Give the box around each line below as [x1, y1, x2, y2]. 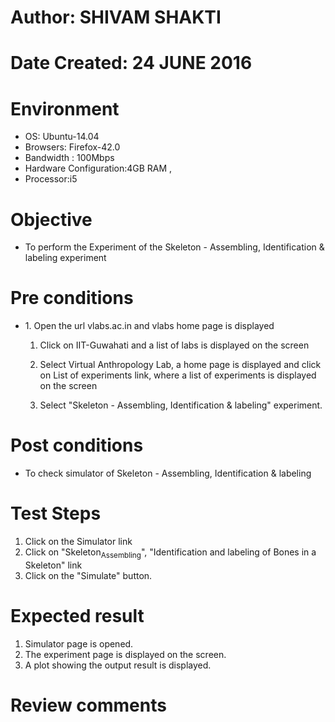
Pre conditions [10, 287, 134, 310]
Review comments [10, 694, 167, 716]
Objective [10, 208, 93, 231]
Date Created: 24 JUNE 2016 [10, 52, 253, 75]
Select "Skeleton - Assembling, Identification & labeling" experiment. [39, 399, 323, 411]
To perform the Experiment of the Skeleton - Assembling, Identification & [24, 241, 325, 253]
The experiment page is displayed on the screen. [24, 648, 227, 660]
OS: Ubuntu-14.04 [24, 131, 100, 143]
